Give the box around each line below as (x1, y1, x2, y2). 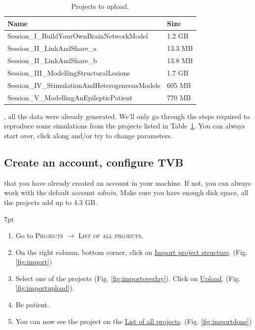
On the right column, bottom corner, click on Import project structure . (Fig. (15, 247, 248, 257)
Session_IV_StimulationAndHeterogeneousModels (7, 80, 160, 90)
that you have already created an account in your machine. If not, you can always (4, 177, 251, 188)
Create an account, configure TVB (4, 154, 183, 169)
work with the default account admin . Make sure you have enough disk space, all (4, 187, 249, 198)
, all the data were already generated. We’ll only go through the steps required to (4, 111, 250, 121)
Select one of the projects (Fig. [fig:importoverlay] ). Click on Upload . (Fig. (15, 273, 241, 283)
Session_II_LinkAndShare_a (7, 43, 97, 53)
